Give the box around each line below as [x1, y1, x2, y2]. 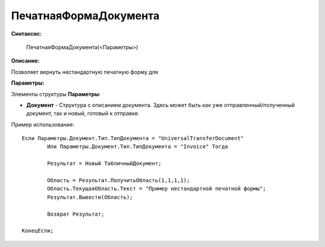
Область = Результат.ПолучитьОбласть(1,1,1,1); [47, 177, 190, 184]
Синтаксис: [11, 30, 42, 37]
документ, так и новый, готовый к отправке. [26, 110, 140, 117]
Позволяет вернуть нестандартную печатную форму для [11, 68, 159, 75]
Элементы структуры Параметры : [11, 90, 101, 97]
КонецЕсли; [22, 227, 54, 234]
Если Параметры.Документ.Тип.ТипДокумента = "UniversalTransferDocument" [22, 135, 244, 142]
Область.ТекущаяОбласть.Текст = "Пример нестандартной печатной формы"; [47, 185, 267, 192]
